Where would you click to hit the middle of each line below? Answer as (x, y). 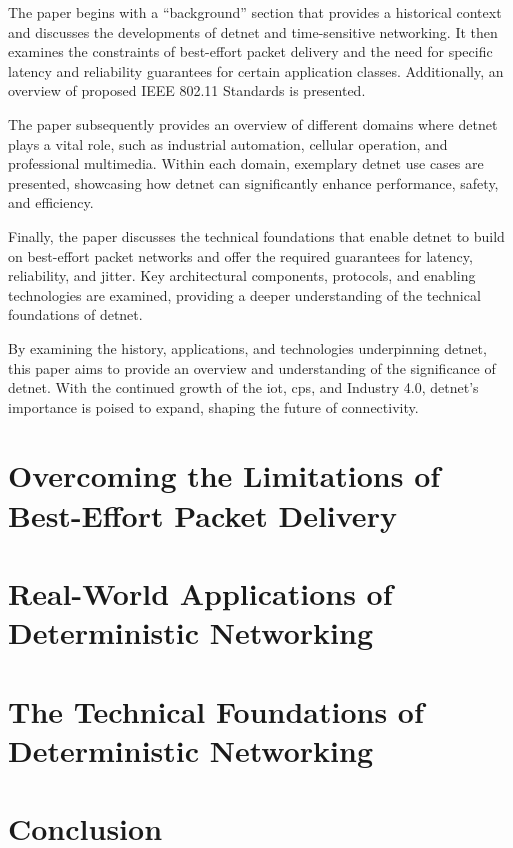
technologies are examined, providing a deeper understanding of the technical (244, 294)
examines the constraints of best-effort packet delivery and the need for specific (250, 51)
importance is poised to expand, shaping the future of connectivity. (213, 406)
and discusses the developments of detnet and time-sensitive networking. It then (253, 31)
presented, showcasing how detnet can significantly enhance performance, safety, (253, 182)
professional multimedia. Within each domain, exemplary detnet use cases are (246, 163)
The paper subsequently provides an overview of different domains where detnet (253, 123)
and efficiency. (51, 202)
